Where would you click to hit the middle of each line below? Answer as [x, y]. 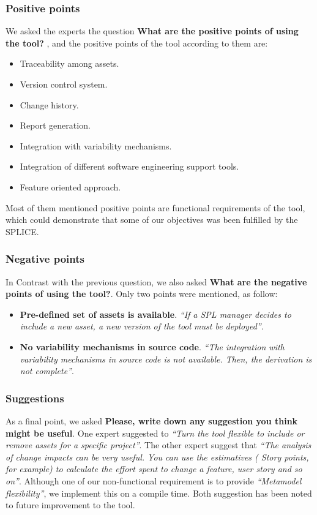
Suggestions [35, 398]
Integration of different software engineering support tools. [129, 166]
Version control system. [64, 84]
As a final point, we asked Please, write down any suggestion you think [152, 420]
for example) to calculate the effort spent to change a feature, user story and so [154, 469]
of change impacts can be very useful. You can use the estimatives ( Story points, [157, 457]
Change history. [49, 104]
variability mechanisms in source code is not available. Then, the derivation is [166, 359]
